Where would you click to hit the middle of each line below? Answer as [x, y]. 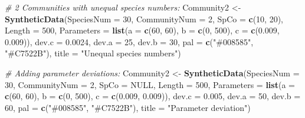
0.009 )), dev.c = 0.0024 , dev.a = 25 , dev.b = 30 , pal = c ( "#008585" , [129, 41]
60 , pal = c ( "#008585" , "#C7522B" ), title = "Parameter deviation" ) [128, 107]
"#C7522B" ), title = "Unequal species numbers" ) [93, 53]
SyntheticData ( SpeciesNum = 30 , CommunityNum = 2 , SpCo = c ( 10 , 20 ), [144, 18]
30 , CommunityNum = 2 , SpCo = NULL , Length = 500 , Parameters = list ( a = [150, 84]
